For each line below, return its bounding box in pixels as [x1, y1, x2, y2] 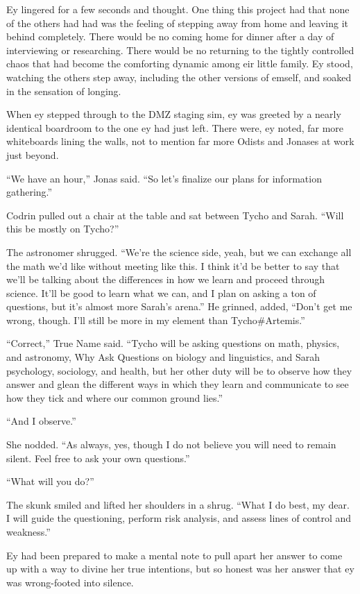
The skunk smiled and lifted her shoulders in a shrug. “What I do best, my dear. [6, 497, 350, 511]
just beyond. [6, 147, 59, 162]
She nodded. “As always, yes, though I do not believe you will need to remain [6, 437, 336, 452]
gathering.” [6, 185, 53, 199]
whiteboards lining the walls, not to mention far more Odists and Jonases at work [6, 134, 354, 148]
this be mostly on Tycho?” [6, 221, 119, 236]
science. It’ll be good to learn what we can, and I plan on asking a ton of [6, 285, 316, 300]
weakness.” [6, 525, 51, 538]
